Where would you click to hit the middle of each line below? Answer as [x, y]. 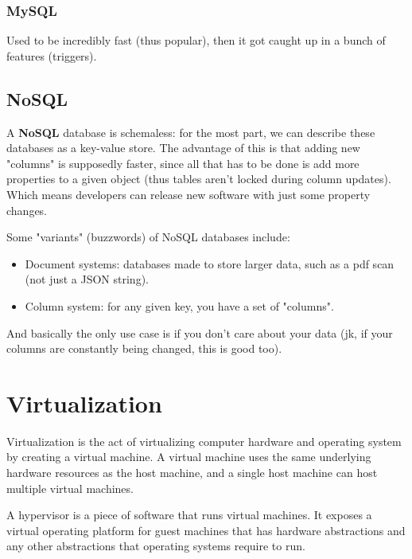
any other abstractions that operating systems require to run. [156, 546]
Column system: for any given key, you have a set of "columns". [179, 305]
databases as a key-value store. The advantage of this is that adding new [183, 148]
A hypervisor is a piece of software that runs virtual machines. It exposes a [189, 515]
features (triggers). [52, 55]
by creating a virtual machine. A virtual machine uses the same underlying [189, 457]
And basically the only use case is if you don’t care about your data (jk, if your [200, 332]
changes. [27, 210]
